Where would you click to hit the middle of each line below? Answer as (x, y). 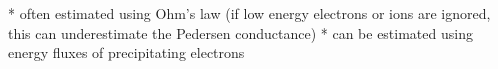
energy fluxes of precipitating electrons (126, 52)
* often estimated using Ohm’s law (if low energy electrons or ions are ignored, (249, 13)
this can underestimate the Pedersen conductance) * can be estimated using (240, 32)
